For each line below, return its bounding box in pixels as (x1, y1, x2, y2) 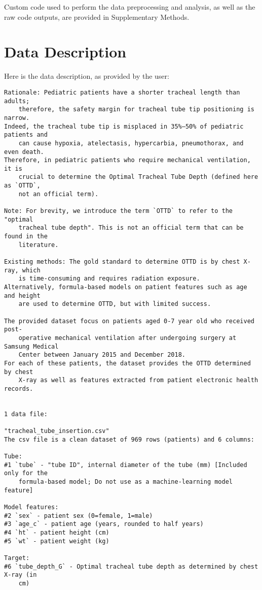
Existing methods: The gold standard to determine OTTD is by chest (4, 258, 240, 266)
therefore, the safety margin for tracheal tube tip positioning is (18, 106, 254, 113)
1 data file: (4, 410, 48, 418)
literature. (18, 241, 59, 249)
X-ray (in (4, 571, 37, 579)
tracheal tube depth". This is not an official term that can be (18, 224, 244, 232)
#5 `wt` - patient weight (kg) (4, 537, 109, 545)
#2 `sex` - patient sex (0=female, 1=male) (4, 512, 153, 519)
